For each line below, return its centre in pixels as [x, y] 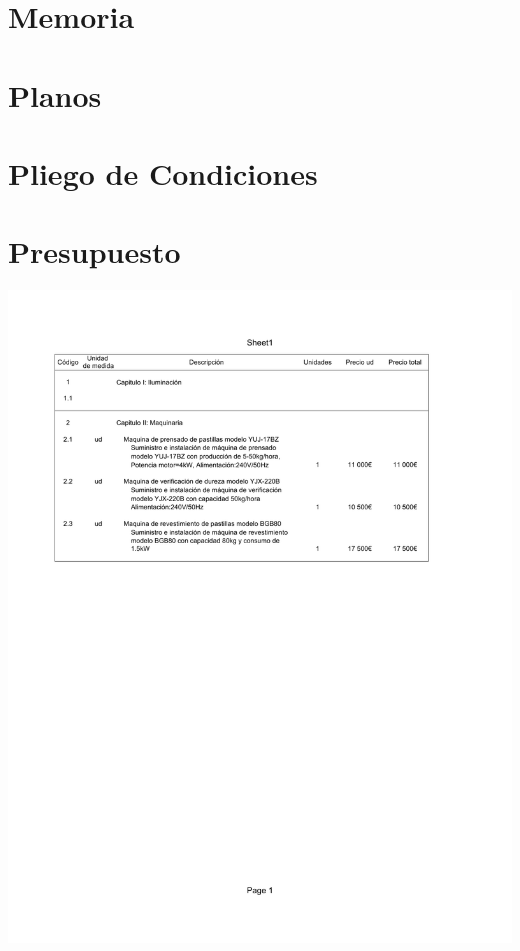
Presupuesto [94, 251]
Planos [55, 94]
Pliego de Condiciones [163, 172]
